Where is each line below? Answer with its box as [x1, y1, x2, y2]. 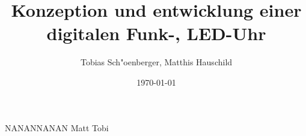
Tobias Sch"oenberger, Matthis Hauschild [80, 56, 233, 68]
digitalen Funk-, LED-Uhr [46, 21, 266, 46]
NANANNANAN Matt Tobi [5, 121, 109, 134]
